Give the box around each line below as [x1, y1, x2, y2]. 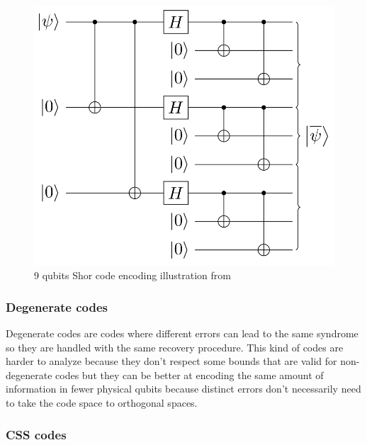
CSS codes [6, 425, 67, 443]
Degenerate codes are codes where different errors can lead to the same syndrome [6, 326, 358, 341]
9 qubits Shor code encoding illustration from [34, 268, 231, 283]
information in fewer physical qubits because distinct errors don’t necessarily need [6, 381, 361, 396]
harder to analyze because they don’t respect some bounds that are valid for [6, 354, 337, 368]
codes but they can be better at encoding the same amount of [55, 367, 324, 382]
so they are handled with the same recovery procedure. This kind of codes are [6, 339, 344, 354]
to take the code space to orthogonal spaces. [6, 395, 198, 410]
